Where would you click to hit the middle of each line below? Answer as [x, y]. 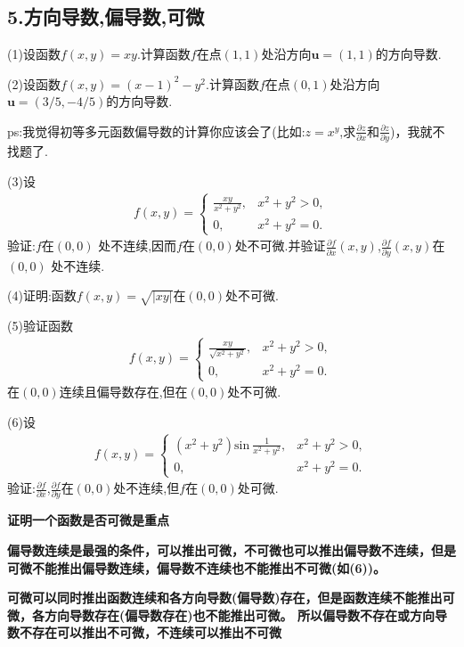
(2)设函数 [34, 83]
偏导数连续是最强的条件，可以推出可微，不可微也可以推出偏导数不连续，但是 [232, 550]
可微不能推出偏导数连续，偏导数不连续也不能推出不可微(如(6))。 [197, 567]
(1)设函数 [34, 54]
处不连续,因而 [138, 246]
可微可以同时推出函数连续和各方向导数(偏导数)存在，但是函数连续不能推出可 [231, 598]
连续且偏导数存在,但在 [123, 392]
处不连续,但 [147, 488]
